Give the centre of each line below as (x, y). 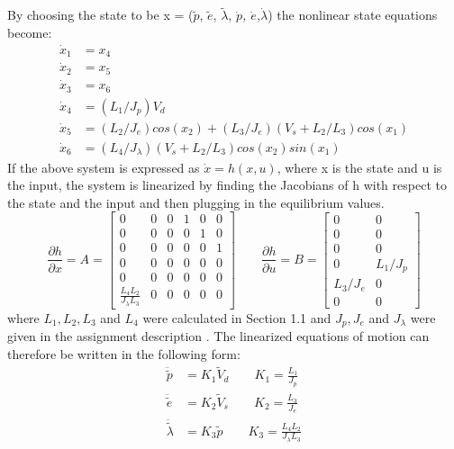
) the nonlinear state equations (353, 15)
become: (30, 32)
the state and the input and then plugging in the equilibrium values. (196, 202)
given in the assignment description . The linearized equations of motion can (218, 336)
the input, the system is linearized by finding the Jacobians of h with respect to (227, 185)
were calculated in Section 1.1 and (237, 317)
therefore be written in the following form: (124, 353)
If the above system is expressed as (104, 167)
